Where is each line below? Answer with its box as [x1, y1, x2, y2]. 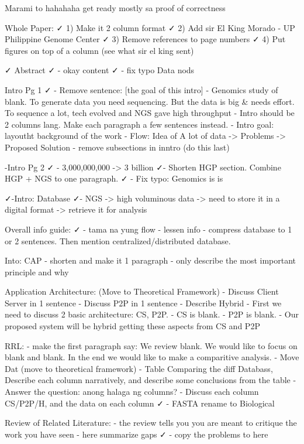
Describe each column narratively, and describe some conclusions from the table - [5, 374, 296, 386]
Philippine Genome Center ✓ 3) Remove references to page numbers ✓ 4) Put [5, 33, 286, 45]
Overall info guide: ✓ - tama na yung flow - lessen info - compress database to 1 [5, 223, 292, 235]
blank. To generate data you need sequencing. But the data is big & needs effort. [5, 95, 295, 107]
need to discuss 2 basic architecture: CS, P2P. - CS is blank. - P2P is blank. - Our [5, 308, 299, 320]
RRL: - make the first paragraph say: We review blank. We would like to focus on [5, 339, 298, 351]
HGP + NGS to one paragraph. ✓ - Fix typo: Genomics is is [5, 172, 223, 185]
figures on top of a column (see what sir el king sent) [5, 44, 194, 56]
